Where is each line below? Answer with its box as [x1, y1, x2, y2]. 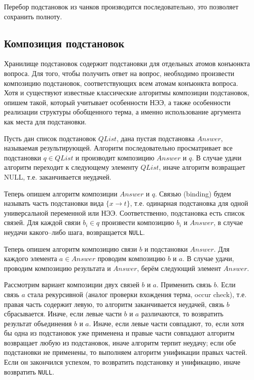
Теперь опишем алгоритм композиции [4, 188, 118, 198]
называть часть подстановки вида [4, 198, 104, 208]
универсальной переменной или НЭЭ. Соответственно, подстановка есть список [4, 207, 245, 218]
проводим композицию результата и [4, 263, 111, 273]
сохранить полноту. [4, 11, 62, 21]
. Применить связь [156, 279, 212, 290]
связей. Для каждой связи [4, 217, 81, 228]
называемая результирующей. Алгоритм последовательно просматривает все [4, 143, 233, 153]
